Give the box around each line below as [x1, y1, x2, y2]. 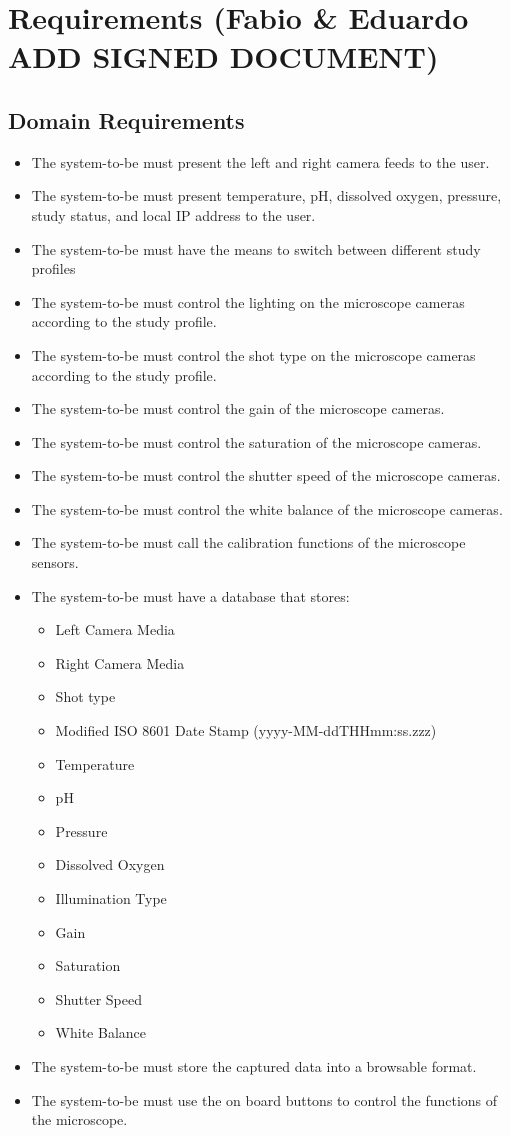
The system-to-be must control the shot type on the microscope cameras [31, 344, 476, 365]
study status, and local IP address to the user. [31, 204, 316, 225]
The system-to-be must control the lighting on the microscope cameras [31, 291, 465, 312]
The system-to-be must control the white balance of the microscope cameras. [31, 498, 503, 519]
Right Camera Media [55, 652, 185, 673]
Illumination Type [55, 888, 167, 909]
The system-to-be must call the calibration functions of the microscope [31, 532, 466, 553]
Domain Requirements [8, 104, 245, 135]
